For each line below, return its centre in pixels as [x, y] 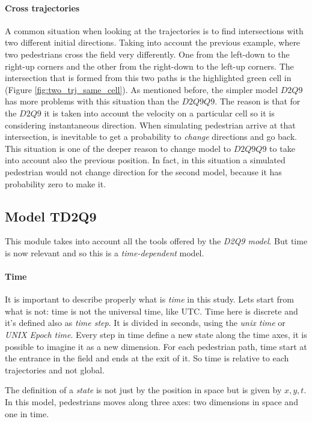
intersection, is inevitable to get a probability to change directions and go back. [151, 137]
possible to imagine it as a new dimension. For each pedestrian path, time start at [156, 346]
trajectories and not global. [55, 369]
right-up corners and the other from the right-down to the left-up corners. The [149, 66]
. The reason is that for [258, 101]
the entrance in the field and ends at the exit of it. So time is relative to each [147, 358]
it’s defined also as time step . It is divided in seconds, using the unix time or [145, 323]
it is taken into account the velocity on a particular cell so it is [159, 113]
